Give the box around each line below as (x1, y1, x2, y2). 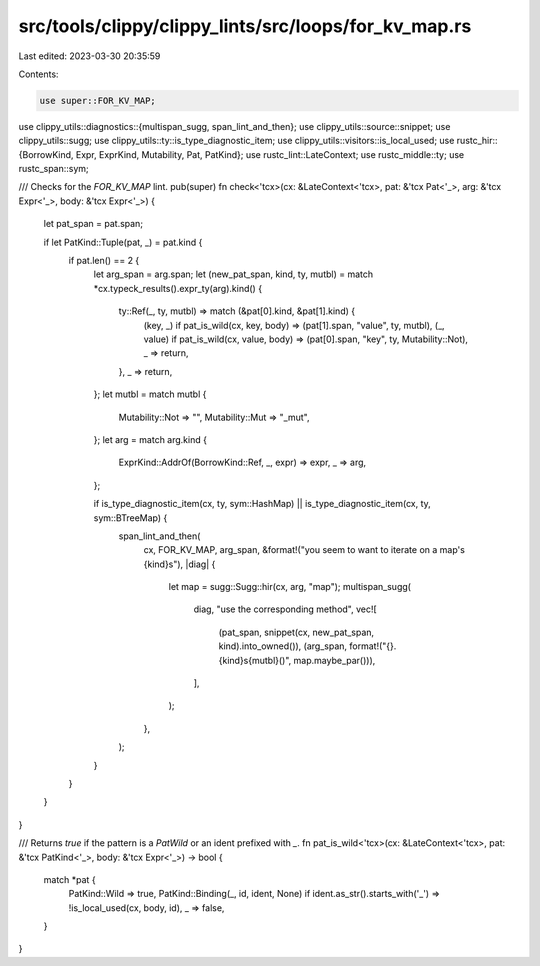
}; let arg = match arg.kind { (93, 433, 207, 445)
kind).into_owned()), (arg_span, (218, 640, 348, 652)
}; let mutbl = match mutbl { (93, 388, 207, 400)
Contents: (18, 68, 59, 80)
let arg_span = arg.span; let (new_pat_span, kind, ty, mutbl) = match (93, 268, 374, 280)
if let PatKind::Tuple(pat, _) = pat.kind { (43, 236, 203, 248)
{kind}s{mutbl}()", (218, 654, 292, 666)
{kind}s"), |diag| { (143, 558, 216, 570)
